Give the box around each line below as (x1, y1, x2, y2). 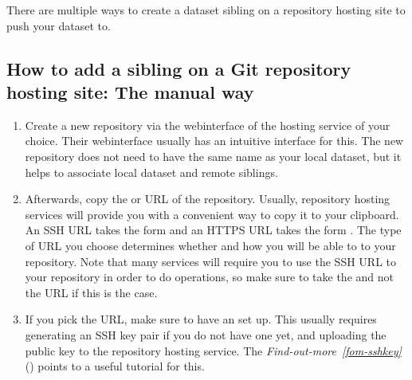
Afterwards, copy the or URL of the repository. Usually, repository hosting (25, 190, 390, 207)
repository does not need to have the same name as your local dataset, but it (25, 147, 402, 164)
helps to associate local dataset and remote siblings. (25, 163, 278, 180)
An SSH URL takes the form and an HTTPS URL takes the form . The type (25, 221, 402, 238)
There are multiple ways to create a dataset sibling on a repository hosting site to (6, 2, 406, 18)
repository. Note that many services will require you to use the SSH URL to (25, 253, 397, 269)
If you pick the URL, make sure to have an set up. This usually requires (25, 311, 377, 327)
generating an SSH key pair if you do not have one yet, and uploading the (25, 326, 386, 343)
